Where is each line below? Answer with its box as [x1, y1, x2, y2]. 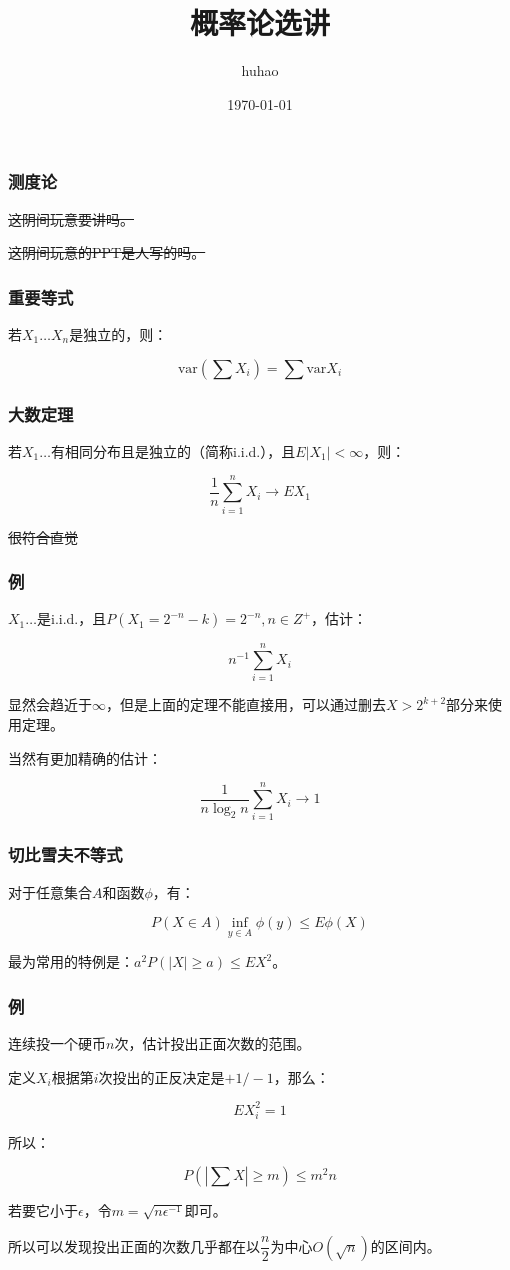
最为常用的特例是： [8, 951, 134, 972]
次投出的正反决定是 [98, 1066, 225, 1087]
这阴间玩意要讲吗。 [8, 208, 134, 229]
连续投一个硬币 [8, 1033, 106, 1054]
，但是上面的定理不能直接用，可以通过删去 [106, 694, 386, 715]
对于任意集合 [8, 881, 92, 902]
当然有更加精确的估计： [8, 747, 162, 768]
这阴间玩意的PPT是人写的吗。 [8, 242, 206, 263]
